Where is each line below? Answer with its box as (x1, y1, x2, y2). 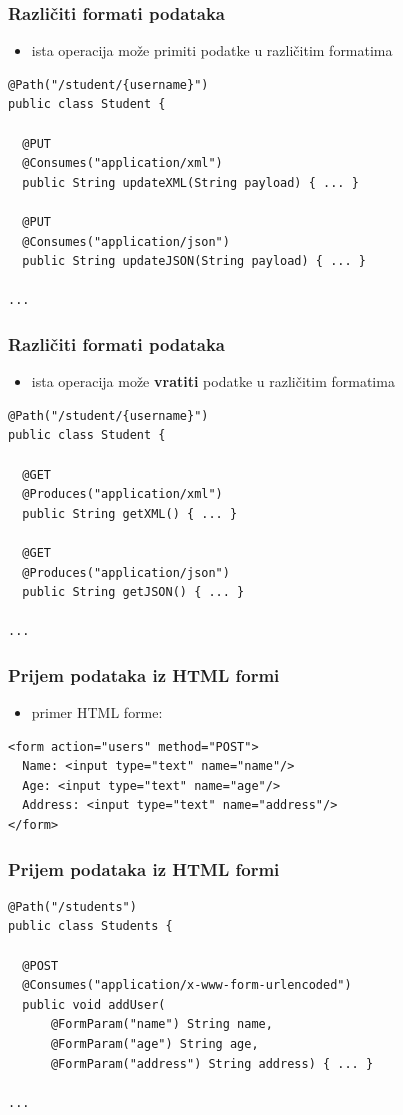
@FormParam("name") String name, (50, 1017, 273, 1032)
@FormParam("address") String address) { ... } (50, 1056, 374, 1071)
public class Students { (8, 919, 173, 934)
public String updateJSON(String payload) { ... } (22, 254, 366, 269)
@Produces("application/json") (22, 565, 230, 580)
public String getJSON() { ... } (22, 585, 245, 600)
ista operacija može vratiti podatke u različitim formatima (31, 371, 395, 392)
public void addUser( (22, 997, 166, 1012)
